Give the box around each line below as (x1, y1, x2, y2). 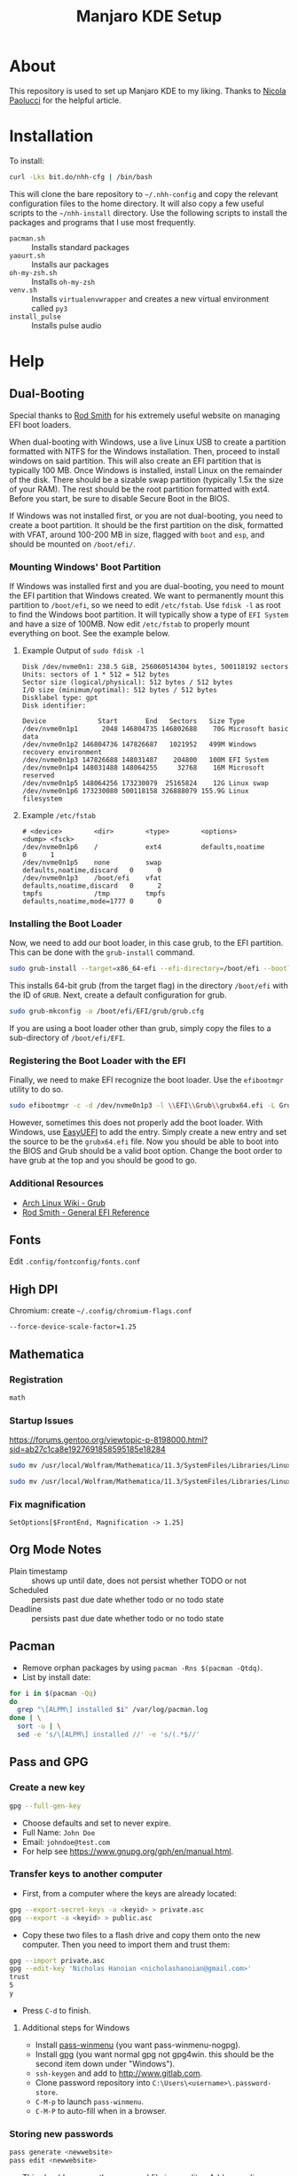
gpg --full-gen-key (9, 1802, 82, 1810)
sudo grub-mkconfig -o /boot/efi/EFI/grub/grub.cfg (9, 1007, 204, 1016)
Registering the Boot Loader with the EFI (9, 1054, 186, 1067)
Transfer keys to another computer (9, 1868, 163, 1880)
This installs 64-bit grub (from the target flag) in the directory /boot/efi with (9, 981, 288, 991)
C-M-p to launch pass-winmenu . (35, 2096, 145, 2107)
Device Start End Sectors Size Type (21, 717, 246, 726)
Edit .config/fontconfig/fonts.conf (9, 1256, 141, 1266)
